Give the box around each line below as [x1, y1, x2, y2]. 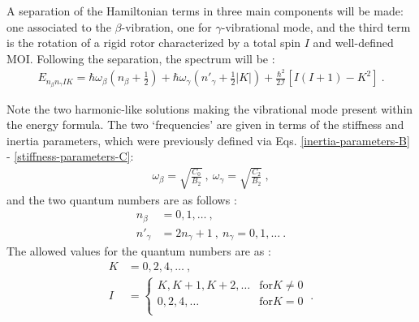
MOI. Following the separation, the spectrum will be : [6, 49, 275, 67]
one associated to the [6, 18, 111, 35]
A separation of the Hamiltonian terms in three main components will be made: [6, 2, 404, 19]
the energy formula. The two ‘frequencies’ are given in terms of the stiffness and [6, 116, 404, 133]
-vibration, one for [121, 18, 212, 35]
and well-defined [313, 34, 394, 51]
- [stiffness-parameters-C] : [6, 148, 134, 165]
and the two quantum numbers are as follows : [6, 191, 237, 208]
